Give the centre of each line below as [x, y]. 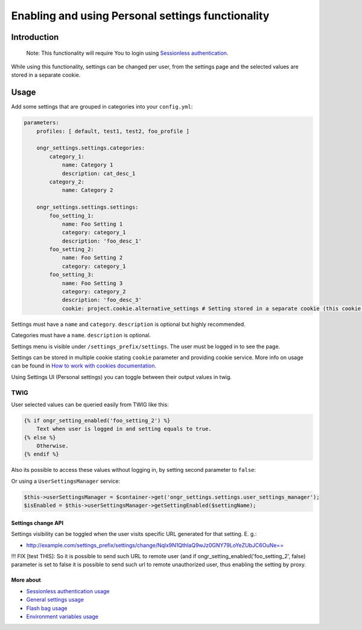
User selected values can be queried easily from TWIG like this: [90, 404]
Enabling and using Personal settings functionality [140, 16]
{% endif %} [42, 454]
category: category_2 [94, 292]
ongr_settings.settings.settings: [87, 207]
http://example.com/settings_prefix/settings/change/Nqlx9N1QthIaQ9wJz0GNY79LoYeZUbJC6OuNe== [155, 545]
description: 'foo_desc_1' [102, 241]
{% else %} [40, 437]
